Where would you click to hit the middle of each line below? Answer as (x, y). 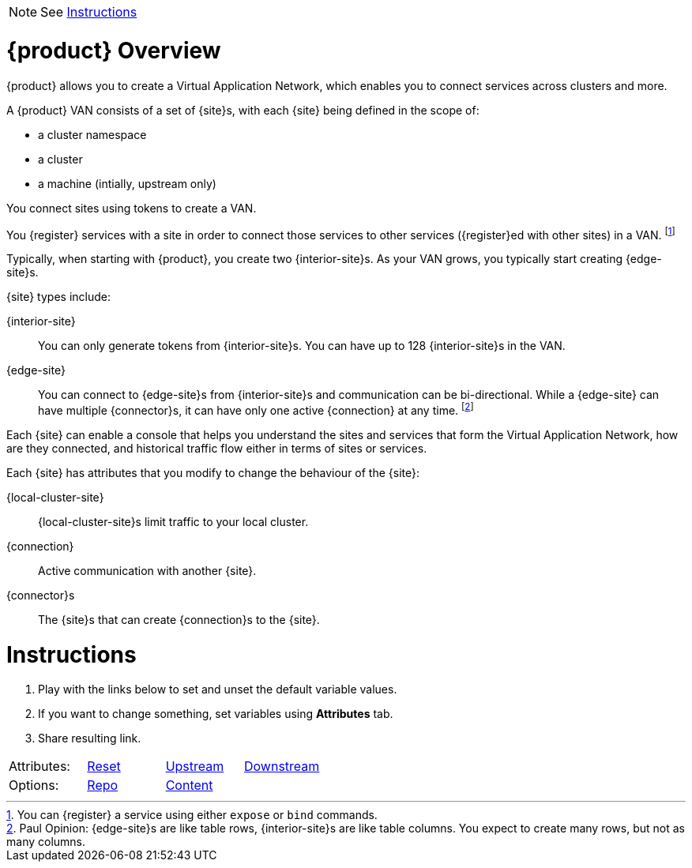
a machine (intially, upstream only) (127, 183)
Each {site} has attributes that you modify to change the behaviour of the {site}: (213, 472)
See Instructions (89, 12)
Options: (34, 785)
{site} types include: (58, 297)
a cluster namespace (92, 134)
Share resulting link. (90, 738)
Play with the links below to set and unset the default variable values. (218, 690)
